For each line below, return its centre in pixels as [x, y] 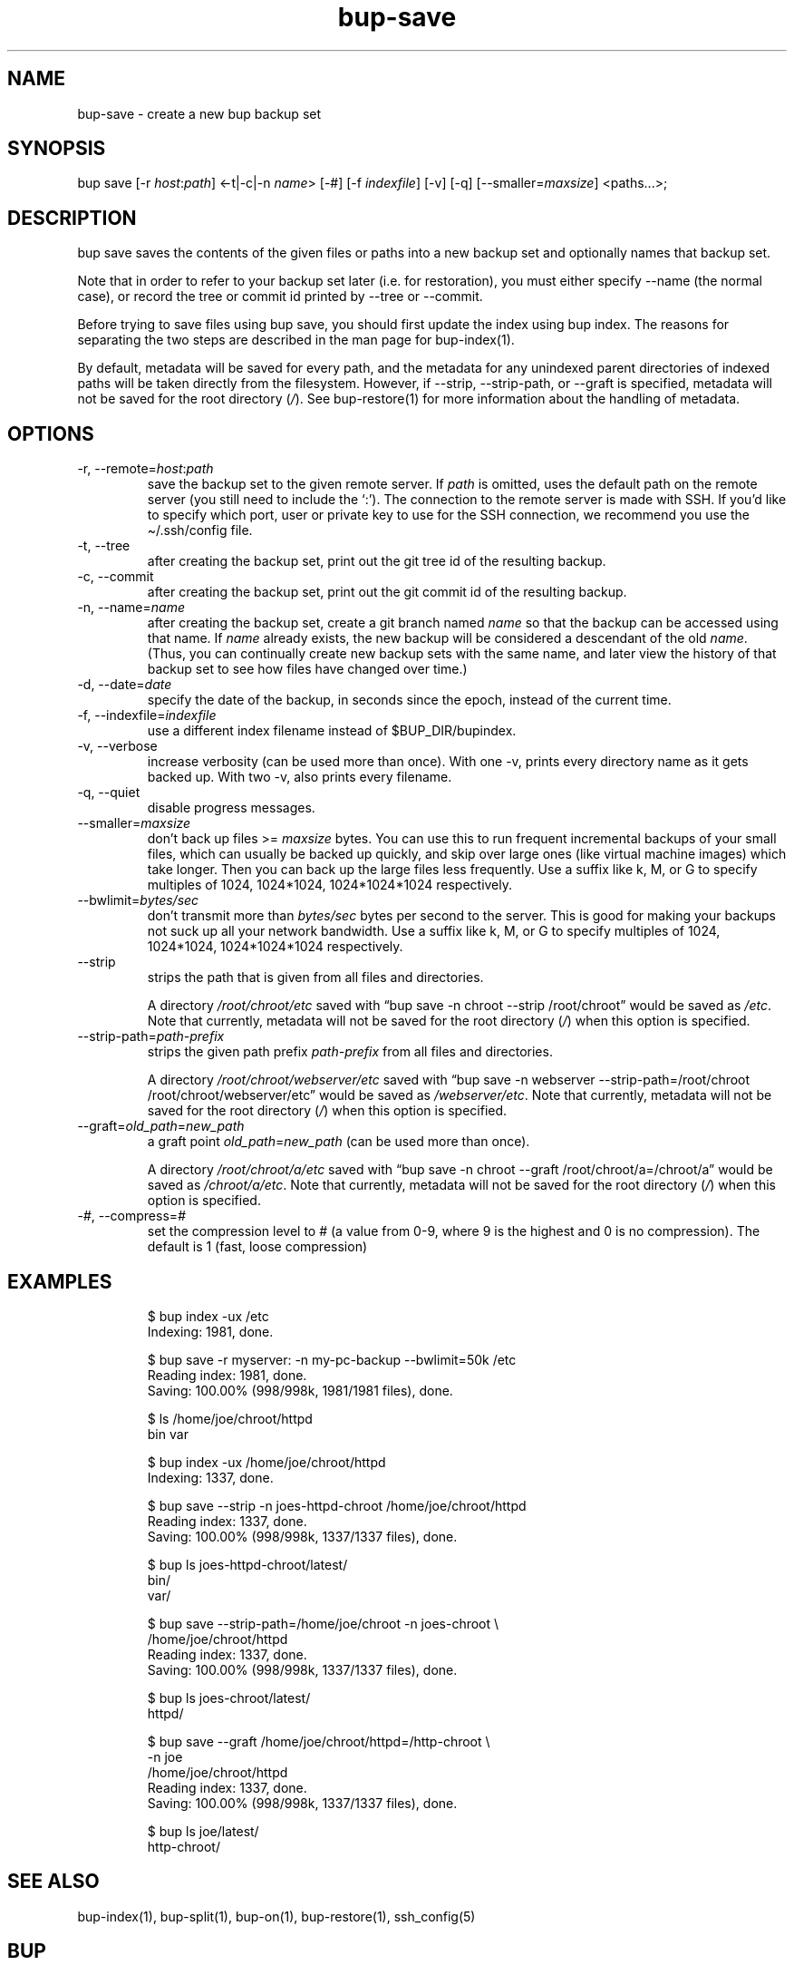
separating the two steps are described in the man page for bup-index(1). [296, 340]
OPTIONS [51, 433]
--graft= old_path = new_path [161, 1126]
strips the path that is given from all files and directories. [315, 978]
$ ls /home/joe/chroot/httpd [230, 1418]
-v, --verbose [117, 746]
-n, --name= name [131, 608]
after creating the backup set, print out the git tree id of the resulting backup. [377, 561]
